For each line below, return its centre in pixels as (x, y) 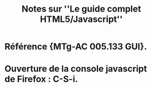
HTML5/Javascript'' (81, 19)
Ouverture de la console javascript (76, 69)
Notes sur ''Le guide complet (81, 9)
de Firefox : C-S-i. (41, 79)
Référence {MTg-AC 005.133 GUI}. (76, 47)
